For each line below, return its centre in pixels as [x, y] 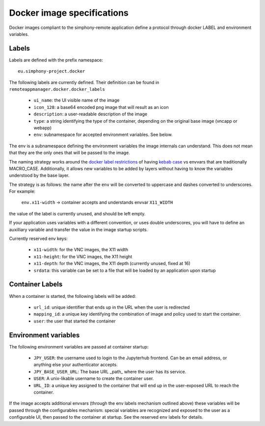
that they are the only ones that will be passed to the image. [69, 153]
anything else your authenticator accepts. [76, 365]
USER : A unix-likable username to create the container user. [94, 378]
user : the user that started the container [75, 321]
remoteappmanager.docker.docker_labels [57, 89]
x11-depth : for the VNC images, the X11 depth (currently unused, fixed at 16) [112, 264]
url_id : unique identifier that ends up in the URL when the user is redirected [112, 307]
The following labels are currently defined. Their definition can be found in [84, 82]
